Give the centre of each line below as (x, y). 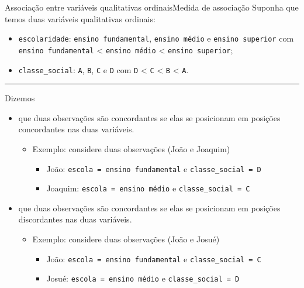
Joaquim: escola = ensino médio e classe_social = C (148, 188)
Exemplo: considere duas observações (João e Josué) (126, 239)
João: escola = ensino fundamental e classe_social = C (154, 258)
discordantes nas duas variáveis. (75, 219)
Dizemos (20, 98)
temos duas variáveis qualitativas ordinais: (80, 18)
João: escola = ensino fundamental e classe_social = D (154, 168)
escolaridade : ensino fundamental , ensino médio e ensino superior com (156, 38)
